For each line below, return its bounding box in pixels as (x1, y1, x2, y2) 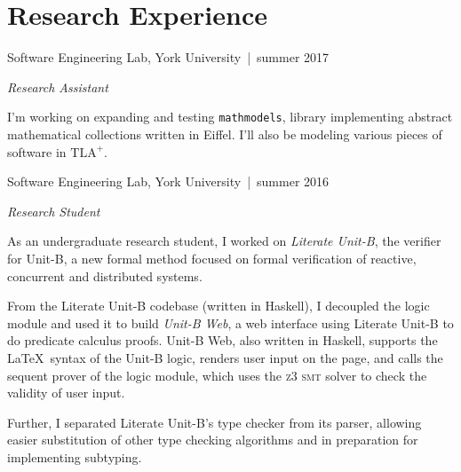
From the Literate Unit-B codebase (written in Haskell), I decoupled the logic (7, 296, 430, 315)
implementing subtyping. (7, 447, 142, 466)
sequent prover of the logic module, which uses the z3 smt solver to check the (7, 366, 427, 384)
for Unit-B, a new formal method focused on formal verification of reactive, (7, 248, 417, 267)
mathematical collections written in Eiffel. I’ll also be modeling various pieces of (7, 124, 442, 143)
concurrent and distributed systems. (7, 266, 203, 285)
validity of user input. (7, 383, 125, 402)
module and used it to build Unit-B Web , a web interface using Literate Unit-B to (7, 313, 454, 332)
